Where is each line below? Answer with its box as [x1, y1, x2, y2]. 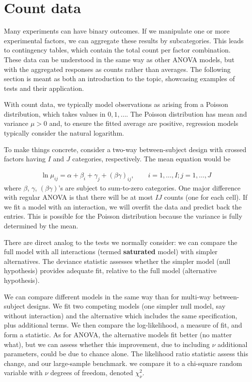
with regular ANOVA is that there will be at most [4, 192, 153, 202]
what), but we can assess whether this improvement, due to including [4, 339, 210, 349]
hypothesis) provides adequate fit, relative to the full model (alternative [4, 265, 217, 276]
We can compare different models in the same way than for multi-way [4, 291, 211, 301]
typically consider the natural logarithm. [4, 128, 124, 138]
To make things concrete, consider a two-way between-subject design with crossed [4, 144, 247, 154]
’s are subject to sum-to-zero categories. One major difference [58, 182, 241, 192]
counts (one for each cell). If [164, 192, 248, 202]
